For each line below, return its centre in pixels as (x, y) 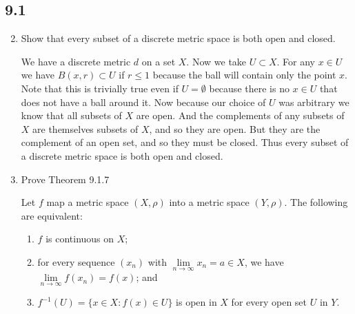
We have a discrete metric (76, 61)
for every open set (269, 302)
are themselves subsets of (85, 128)
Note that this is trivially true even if (100, 88)
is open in (196, 302)
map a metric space (88, 202)
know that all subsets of (71, 115)
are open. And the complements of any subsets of (240, 115)
